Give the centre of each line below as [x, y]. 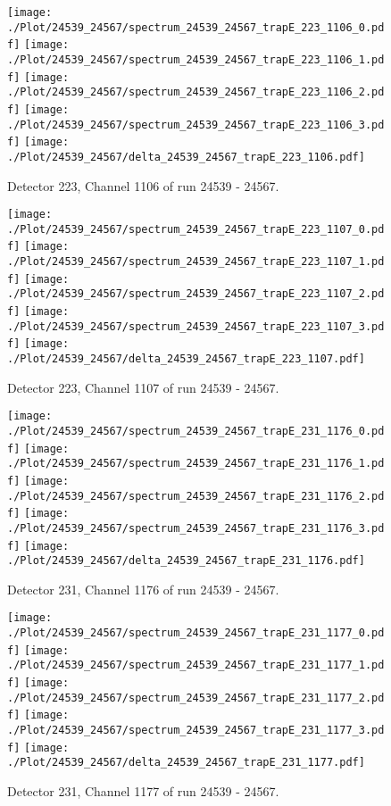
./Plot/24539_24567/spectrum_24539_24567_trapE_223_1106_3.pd [196, 125]
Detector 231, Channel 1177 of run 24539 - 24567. [143, 791]
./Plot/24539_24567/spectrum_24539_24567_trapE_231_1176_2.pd [196, 496]
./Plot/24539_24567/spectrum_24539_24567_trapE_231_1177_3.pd [196, 731]
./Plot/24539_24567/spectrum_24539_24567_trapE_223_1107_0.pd [196, 229]
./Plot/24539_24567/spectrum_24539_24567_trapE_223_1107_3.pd [196, 326]
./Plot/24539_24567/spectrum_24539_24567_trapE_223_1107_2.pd [196, 294]
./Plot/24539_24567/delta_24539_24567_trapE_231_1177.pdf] [186, 763]
